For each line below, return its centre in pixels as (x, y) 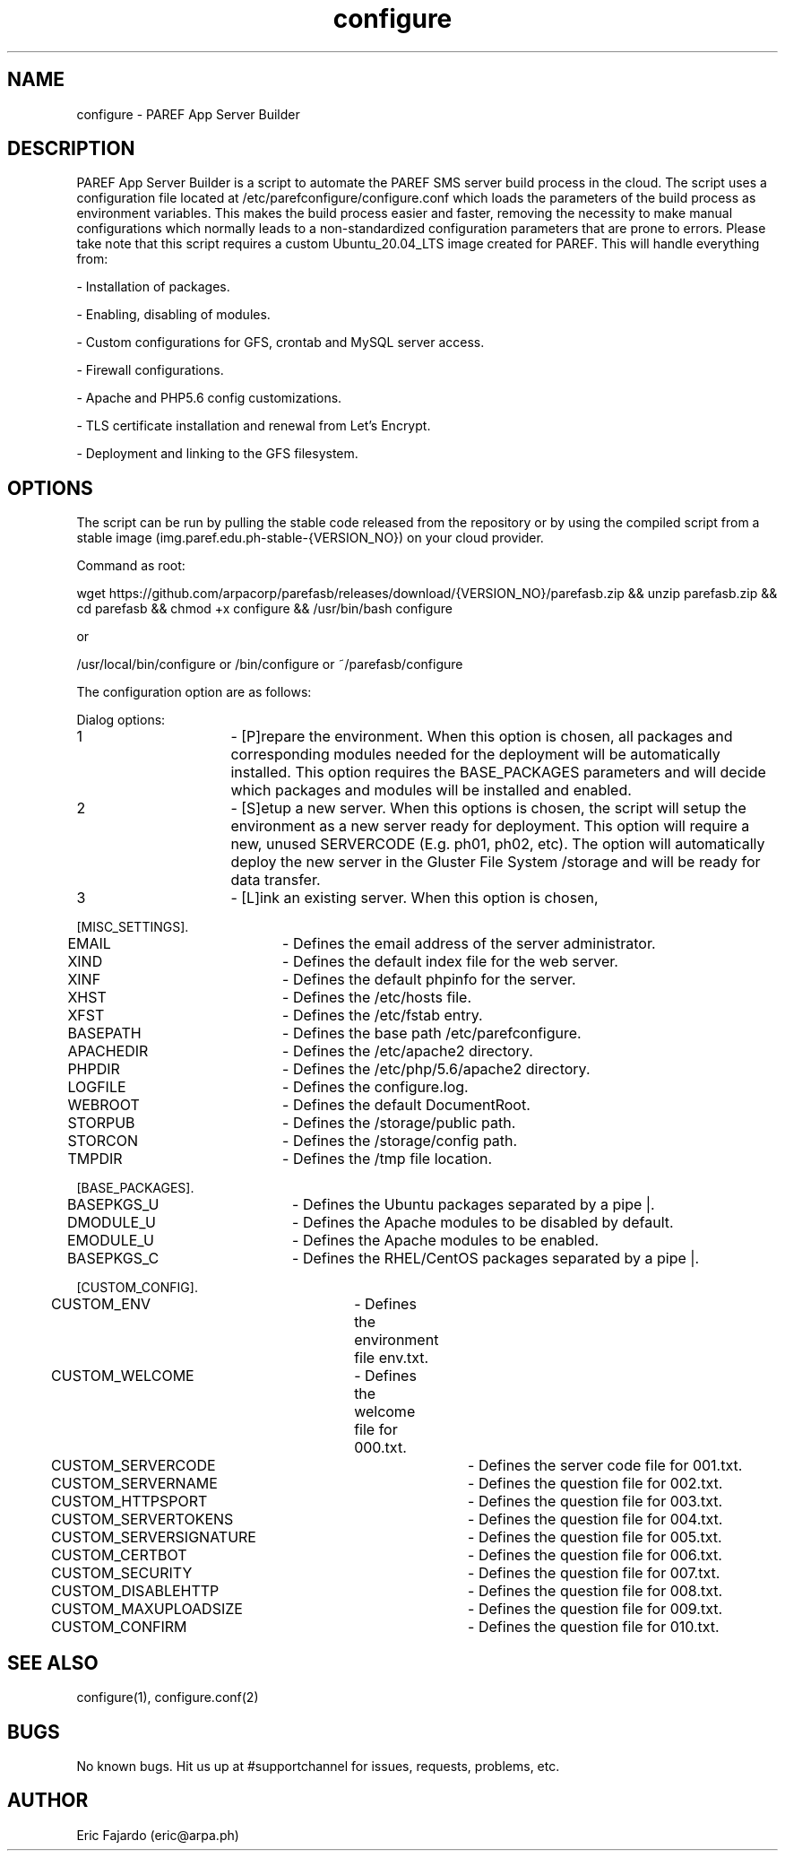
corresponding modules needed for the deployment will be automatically (475, 755)
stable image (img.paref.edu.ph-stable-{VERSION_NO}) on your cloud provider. (310, 538)
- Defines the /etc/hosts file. (377, 998)
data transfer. (276, 880)
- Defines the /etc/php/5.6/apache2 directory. (436, 1069)
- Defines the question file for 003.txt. (595, 1502)
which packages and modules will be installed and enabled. (431, 790)
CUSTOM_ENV (101, 1304)
